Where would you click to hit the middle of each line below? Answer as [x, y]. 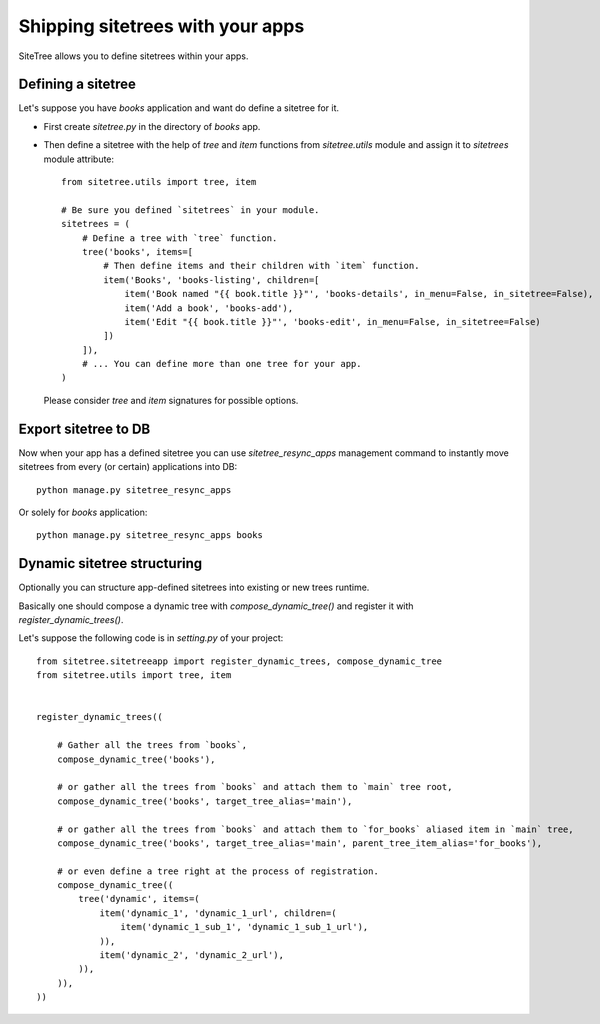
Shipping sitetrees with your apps [161, 26]
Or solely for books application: [83, 512]
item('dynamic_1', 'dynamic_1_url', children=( [218, 913]
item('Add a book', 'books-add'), [209, 308]
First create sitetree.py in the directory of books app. [152, 126]
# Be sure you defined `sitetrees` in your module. [190, 209]
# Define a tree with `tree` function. [179, 238]
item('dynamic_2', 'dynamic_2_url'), [192, 955]
